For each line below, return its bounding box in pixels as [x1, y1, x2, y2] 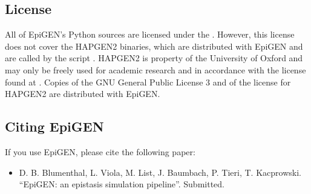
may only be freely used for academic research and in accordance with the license [5, 63, 306, 76]
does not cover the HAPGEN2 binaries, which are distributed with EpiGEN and [5, 39, 303, 52]
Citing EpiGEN [5, 117, 104, 136]
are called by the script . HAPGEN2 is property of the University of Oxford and [5, 52, 303, 64]
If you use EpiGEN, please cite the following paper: [5, 145, 195, 158]
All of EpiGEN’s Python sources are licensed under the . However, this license [5, 28, 295, 41]
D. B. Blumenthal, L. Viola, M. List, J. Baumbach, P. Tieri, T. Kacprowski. [19, 166, 301, 178]
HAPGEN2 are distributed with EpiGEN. [5, 87, 160, 100]
